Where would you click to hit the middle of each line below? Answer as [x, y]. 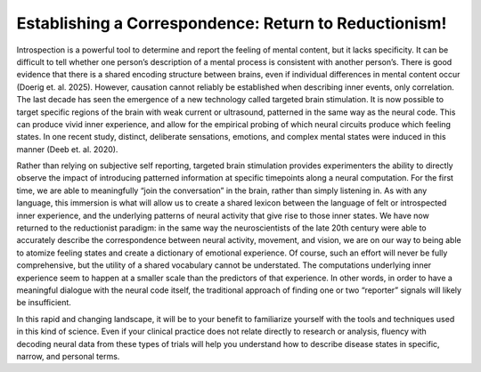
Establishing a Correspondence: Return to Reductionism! [232, 23]
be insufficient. [44, 303]
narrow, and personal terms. [68, 356]
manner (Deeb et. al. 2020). [67, 149]
